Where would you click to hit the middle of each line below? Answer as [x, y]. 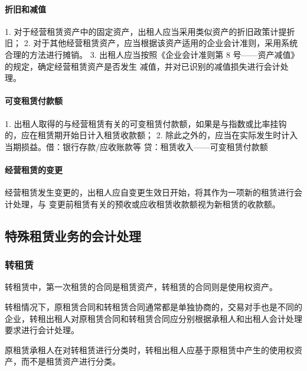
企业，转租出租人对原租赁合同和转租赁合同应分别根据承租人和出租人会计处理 [153, 318]
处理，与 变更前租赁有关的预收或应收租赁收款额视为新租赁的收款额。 [146, 204]
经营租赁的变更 [34, 169]
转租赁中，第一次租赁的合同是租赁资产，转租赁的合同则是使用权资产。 [141, 287]
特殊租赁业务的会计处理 [73, 235]
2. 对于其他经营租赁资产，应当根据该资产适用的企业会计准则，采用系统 [161, 43]
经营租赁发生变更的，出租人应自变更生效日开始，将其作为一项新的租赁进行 [149, 192]
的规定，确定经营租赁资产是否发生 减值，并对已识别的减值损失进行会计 [143, 66]
